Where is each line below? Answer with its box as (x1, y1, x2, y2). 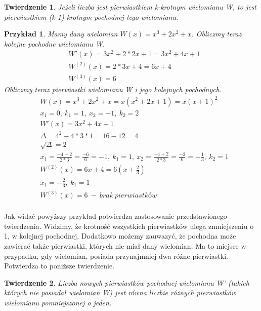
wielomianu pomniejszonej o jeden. (4, 297, 112, 307)
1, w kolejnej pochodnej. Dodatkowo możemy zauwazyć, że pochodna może (4, 230, 236, 241)
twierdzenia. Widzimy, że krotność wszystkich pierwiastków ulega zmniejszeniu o (4, 220, 254, 231)
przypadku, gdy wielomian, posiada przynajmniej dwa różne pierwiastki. (4, 250, 228, 261)
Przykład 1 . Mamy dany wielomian (4, 28, 118, 39)
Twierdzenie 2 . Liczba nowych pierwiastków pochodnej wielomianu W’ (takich (4, 277, 249, 288)
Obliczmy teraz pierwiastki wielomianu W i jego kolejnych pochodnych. (4, 84, 222, 95)
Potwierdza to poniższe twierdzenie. (4, 260, 115, 271)
